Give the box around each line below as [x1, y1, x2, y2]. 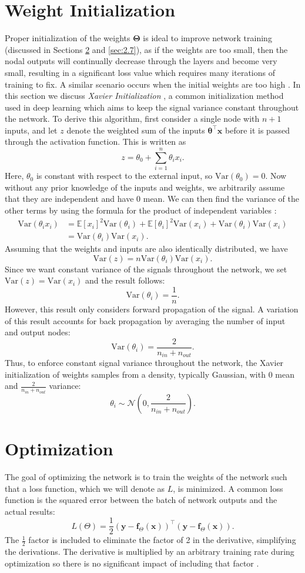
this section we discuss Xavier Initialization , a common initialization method [5, 89, 284, 102]
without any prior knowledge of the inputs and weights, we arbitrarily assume [5, 181, 285, 193]
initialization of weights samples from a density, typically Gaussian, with [5, 368, 266, 380]
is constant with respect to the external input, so [36, 169, 213, 182]
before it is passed [225, 124, 290, 136]
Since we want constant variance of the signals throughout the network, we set [5, 262, 287, 275]
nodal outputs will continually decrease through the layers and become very [5, 55, 277, 67]
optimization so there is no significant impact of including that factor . [5, 557, 259, 569]
